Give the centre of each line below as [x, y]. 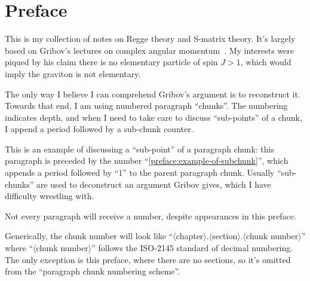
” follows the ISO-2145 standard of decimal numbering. [192, 248]
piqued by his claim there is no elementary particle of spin [111, 62]
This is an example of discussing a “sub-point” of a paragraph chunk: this [139, 149]
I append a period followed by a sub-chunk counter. [99, 129]
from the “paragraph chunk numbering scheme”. [93, 271]
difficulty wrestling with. [50, 196]
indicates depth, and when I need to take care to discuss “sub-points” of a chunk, [154, 117]
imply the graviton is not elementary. [73, 73]
